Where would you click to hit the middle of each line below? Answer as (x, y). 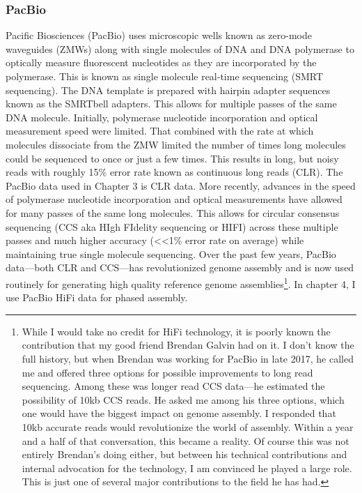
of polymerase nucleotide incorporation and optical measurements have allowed (174, 199)
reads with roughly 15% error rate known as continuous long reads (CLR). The (174, 172)
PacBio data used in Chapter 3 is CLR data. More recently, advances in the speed (181, 185)
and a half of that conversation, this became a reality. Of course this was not (186, 440)
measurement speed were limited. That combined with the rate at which (160, 131)
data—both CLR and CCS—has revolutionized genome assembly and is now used (180, 267)
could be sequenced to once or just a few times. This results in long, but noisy (172, 158)
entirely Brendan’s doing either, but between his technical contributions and (184, 454)
